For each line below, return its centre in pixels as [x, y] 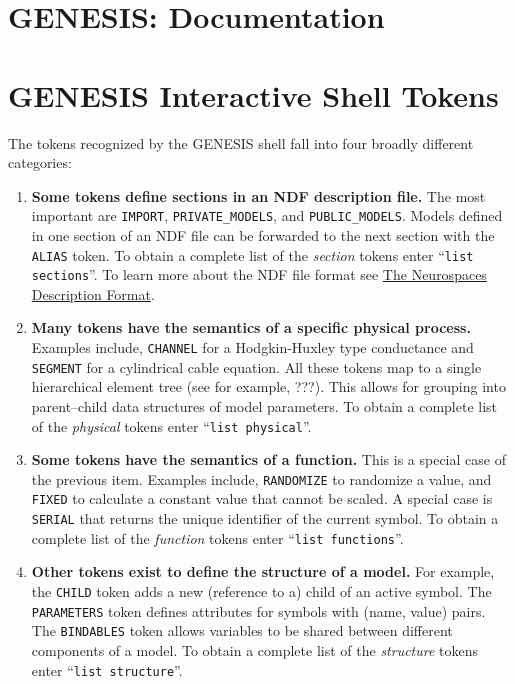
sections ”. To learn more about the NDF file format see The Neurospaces [259, 274]
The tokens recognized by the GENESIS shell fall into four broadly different [241, 142]
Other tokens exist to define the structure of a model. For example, [263, 571]
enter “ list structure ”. [107, 669]
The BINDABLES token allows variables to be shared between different [242, 630]
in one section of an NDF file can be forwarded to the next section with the [263, 234]
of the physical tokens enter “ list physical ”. [171, 425]
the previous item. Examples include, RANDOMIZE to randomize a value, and [261, 478]
